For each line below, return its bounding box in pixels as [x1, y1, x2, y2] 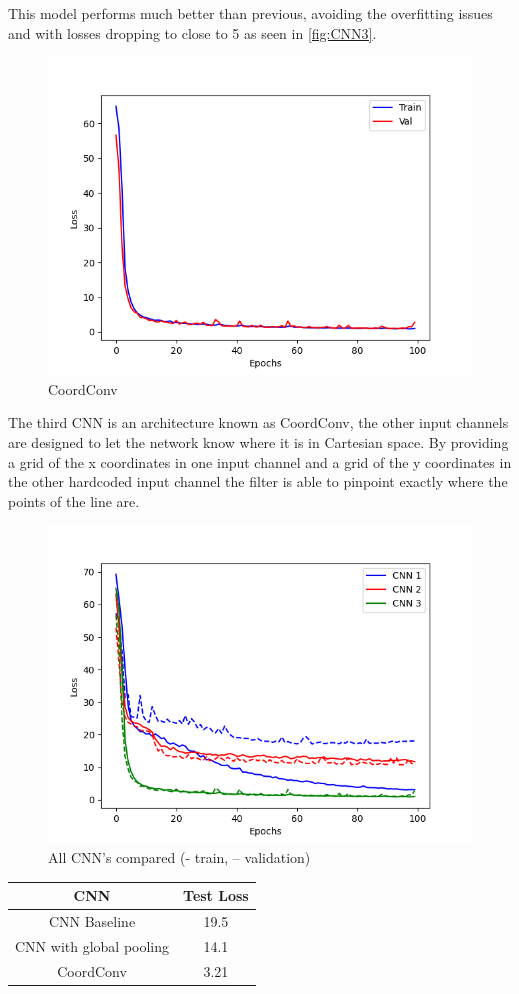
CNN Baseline [48, 910, 136, 931]
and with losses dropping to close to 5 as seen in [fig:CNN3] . [8, 22, 377, 43]
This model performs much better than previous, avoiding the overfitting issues [8, 3, 493, 23]
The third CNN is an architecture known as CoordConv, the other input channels [8, 412, 509, 433]
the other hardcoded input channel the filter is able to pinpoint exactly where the [8, 471, 508, 492]
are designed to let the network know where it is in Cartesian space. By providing [8, 431, 509, 452]
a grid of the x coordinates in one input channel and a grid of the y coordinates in [8, 451, 512, 472]
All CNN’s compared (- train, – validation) [48, 846, 311, 867]
